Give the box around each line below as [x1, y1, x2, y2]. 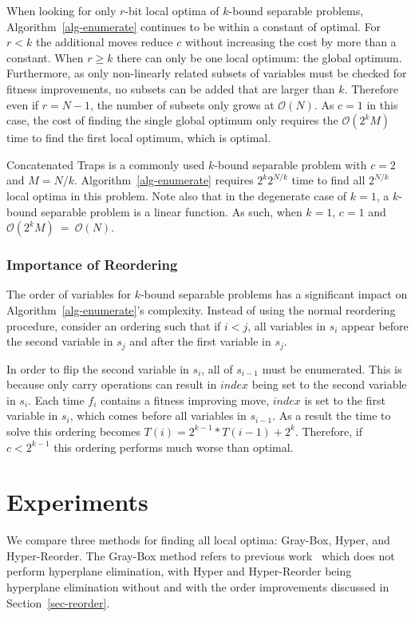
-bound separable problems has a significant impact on [140, 286, 408, 303]
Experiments [6, 485, 148, 518]
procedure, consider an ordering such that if [6, 317, 221, 334]
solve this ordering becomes [6, 422, 140, 439]
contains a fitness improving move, [101, 391, 270, 408]
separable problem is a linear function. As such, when [41, 203, 302, 220]
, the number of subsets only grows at [90, 96, 275, 113]
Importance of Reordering [6, 255, 178, 275]
